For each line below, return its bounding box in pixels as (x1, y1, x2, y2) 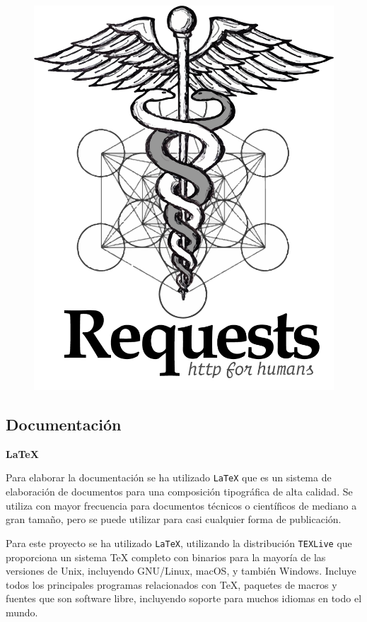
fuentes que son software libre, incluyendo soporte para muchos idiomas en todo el (6, 591, 362, 606)
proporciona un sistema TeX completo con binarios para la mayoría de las (6, 549, 326, 564)
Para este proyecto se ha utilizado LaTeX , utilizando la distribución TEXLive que (6, 535, 352, 550)
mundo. (6, 604, 38, 619)
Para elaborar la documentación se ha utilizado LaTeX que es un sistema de (6, 470, 332, 485)
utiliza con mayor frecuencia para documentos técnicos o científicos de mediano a (6, 498, 357, 512)
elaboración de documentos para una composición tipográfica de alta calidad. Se (6, 484, 353, 499)
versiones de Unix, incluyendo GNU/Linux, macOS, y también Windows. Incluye (6, 563, 356, 578)
